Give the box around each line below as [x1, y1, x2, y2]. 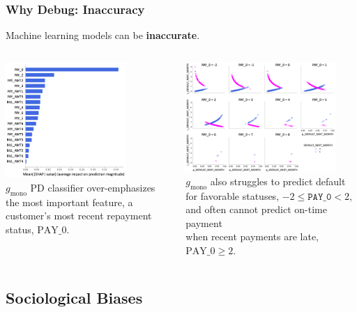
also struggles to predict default [210, 173, 346, 188]
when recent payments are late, [185, 229, 319, 244]
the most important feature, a [6, 194, 133, 209]
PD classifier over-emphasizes [30, 180, 155, 195]
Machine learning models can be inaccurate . [6, 28, 200, 42]
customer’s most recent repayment [6, 208, 152, 223]
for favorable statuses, [185, 188, 280, 203]
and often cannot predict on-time [185, 202, 327, 217]
